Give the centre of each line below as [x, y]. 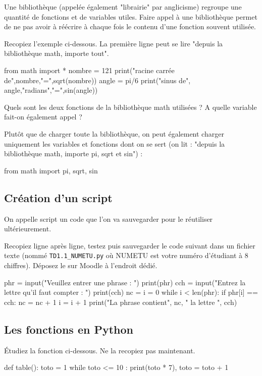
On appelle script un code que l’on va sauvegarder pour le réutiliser [109, 218]
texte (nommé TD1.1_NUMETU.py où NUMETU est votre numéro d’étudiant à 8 [126, 255]
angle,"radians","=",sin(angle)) [51, 90]
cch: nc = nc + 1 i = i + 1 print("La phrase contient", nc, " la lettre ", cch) [121, 302]
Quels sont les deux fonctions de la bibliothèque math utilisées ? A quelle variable [130, 107]
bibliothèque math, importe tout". [57, 53]
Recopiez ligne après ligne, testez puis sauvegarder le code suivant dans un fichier [130, 245]
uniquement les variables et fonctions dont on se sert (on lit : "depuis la [115, 143]
